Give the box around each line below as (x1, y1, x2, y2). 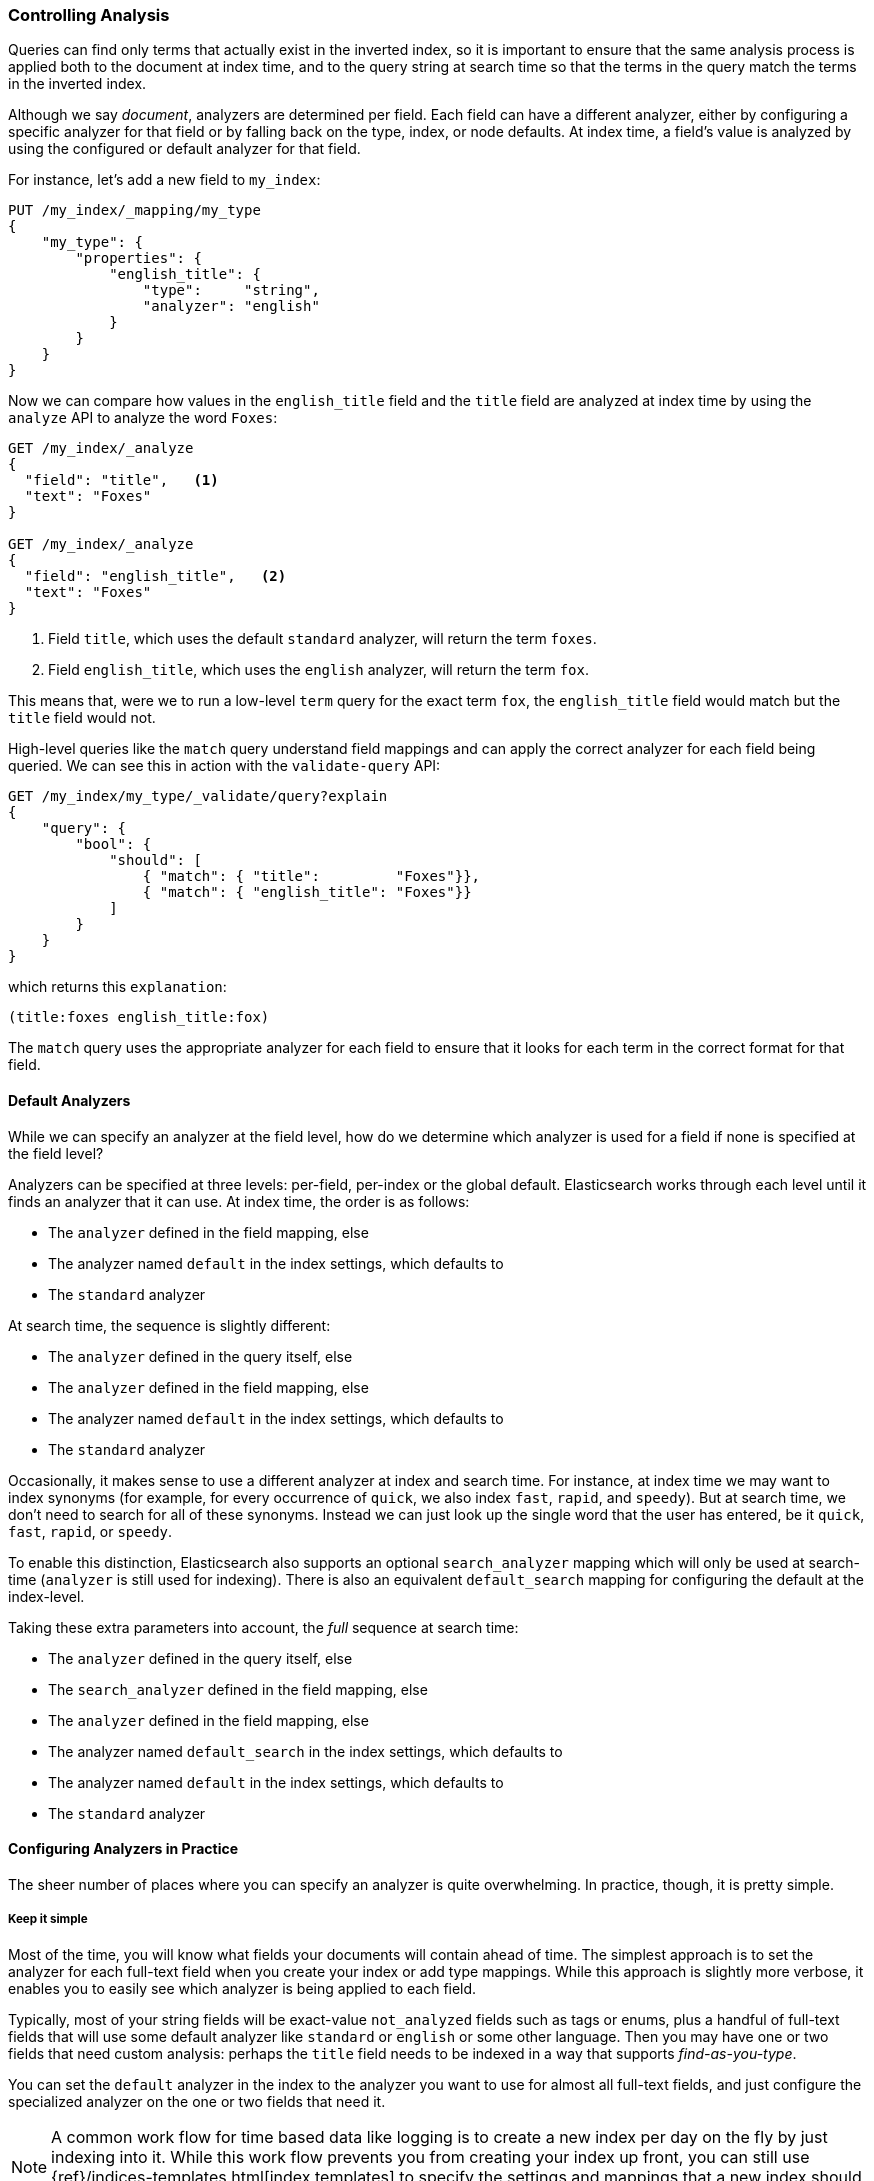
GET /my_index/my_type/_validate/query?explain (8, 788, 388, 805)
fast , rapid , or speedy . (8, 1522, 173, 1540)
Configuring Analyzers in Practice (8, 1840, 239, 1858)
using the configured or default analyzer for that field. (8, 140, 361, 158)
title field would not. (8, 709, 156, 727)
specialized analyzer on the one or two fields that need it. (8, 2092, 386, 2110)
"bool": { (75, 836, 152, 853)
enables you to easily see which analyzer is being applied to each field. (8, 1979, 477, 1997)
